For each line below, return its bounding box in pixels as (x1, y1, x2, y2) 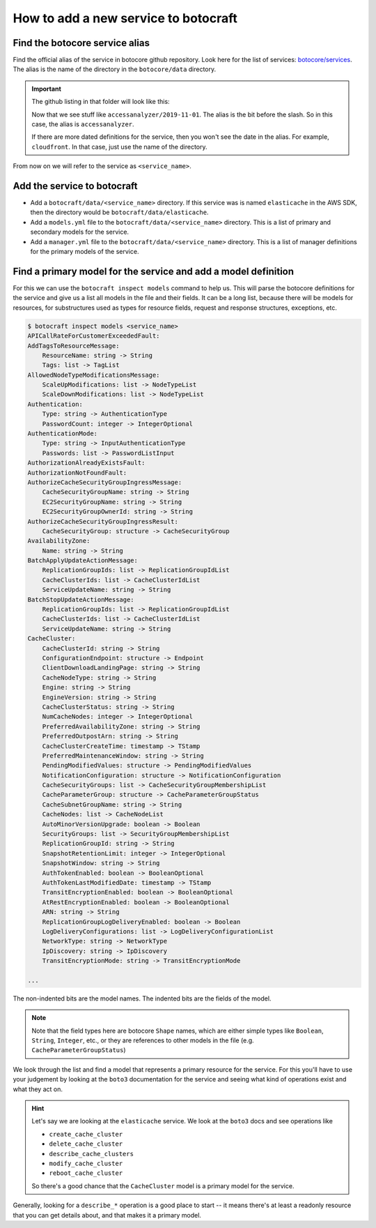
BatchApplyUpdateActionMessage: (27, 557, 139, 564)
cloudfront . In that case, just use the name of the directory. (31, 142, 208, 151)
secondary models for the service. (30, 227, 129, 237)
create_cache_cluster (49, 1130, 123, 1138)
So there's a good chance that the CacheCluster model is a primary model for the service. (31, 1181, 295, 1190)
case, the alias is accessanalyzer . (31, 120, 135, 128)
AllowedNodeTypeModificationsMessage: (27, 370, 160, 379)
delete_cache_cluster (49, 1140, 123, 1148)
